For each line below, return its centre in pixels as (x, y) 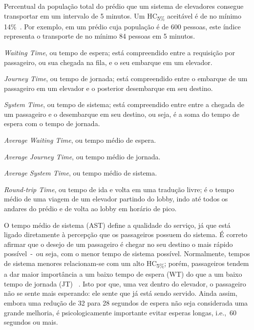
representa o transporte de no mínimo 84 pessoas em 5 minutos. (100, 36)
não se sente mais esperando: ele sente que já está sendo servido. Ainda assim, (121, 293)
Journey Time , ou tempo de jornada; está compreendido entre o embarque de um (126, 78)
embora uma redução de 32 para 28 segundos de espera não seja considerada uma (126, 302)
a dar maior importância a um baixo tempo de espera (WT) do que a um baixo (123, 274)
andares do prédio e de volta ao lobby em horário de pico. (90, 209)
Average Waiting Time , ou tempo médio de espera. (80, 140)
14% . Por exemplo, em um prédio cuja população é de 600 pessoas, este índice (122, 26)
